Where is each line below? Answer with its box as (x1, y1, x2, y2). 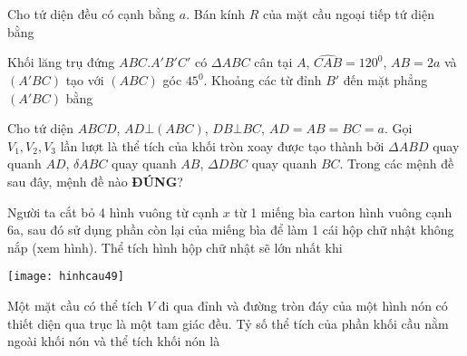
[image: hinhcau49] (7, 270, 124, 284)
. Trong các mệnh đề (339, 154, 454, 173)
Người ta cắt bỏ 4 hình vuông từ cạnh (7, 202, 219, 221)
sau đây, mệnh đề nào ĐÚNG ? (7, 171, 183, 190)
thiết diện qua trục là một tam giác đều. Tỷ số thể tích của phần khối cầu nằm (7, 313, 449, 332)
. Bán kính (186, 5, 245, 23)
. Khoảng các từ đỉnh (203, 71, 322, 89)
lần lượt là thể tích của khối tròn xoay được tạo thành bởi (60, 136, 384, 155)
